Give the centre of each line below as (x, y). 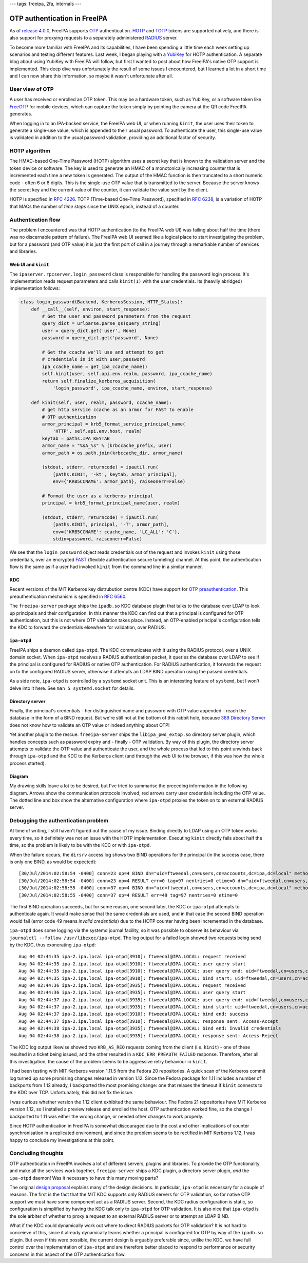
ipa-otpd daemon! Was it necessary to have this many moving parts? (84, 1178)
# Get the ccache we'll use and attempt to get (103, 352)
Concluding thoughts (36, 1153)
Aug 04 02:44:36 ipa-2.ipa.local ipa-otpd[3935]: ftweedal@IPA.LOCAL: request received (132, 985)
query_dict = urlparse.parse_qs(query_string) (101, 324)
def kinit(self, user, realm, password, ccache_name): (101, 402)
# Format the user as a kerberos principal (98, 496)
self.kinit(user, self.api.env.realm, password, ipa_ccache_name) (127, 374)
